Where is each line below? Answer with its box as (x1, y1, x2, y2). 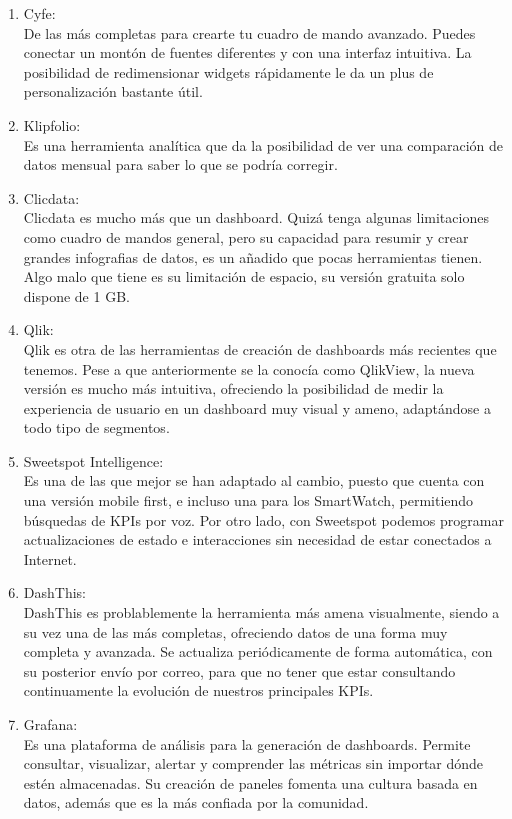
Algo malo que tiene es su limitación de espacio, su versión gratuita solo (23, 266, 465, 287)
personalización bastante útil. (23, 81, 203, 102)
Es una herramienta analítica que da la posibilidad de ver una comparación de (23, 134, 504, 155)
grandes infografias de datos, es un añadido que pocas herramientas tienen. (23, 246, 483, 267)
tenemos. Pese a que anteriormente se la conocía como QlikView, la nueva (23, 358, 475, 379)
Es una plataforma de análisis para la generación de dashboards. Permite (23, 733, 471, 754)
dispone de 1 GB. (23, 285, 130, 306)
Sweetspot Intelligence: (23, 450, 164, 471)
